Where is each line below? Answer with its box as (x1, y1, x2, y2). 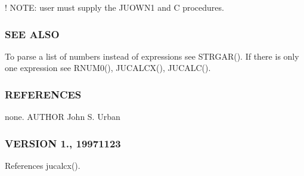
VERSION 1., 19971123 (5, 135, 121, 150)
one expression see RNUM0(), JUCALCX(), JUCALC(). (5, 61, 211, 74)
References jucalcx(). (5, 159, 80, 172)
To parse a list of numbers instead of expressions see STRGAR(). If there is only (5, 50, 299, 62)
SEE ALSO (5, 26, 60, 41)
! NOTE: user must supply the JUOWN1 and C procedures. (5, 1, 224, 13)
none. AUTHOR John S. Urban (5, 110, 120, 123)
